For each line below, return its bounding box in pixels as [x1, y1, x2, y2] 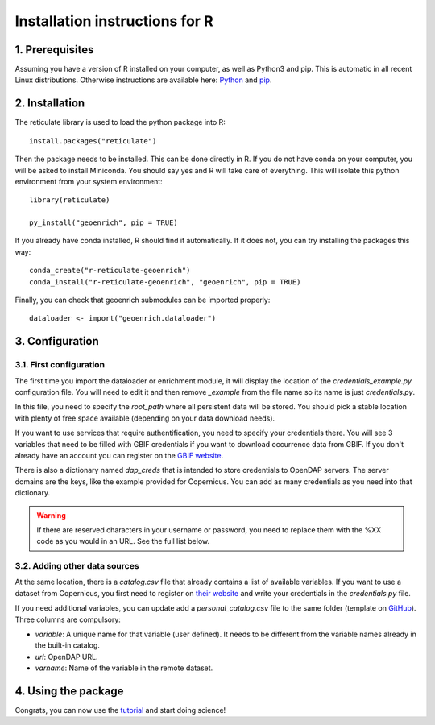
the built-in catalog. [35, 640, 101, 650]
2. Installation [14, 97, 85, 110]
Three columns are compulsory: [14, 615, 121, 624]
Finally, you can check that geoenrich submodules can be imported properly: [14, 295, 271, 305]
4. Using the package [14, 684, 124, 698]
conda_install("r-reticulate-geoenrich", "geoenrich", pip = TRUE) [29, 277, 301, 286]
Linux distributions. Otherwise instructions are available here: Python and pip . [14, 75, 272, 85]
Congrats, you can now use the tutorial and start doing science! [14, 706, 226, 715]
